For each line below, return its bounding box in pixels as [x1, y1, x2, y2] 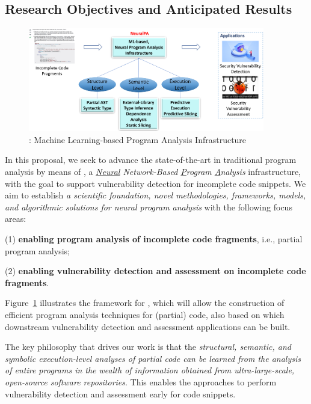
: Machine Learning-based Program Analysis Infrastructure [29, 133, 247, 145]
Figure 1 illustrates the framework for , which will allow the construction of [5, 296, 285, 309]
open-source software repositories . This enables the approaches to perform [5, 375, 277, 388]
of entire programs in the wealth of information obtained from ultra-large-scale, [5, 364, 295, 376]
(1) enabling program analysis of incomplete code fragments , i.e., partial [5, 232, 303, 245]
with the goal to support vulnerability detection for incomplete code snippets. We [5, 177, 306, 189]
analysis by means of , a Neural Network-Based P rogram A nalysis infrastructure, [5, 165, 301, 178]
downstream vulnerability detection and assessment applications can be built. [5, 320, 291, 332]
